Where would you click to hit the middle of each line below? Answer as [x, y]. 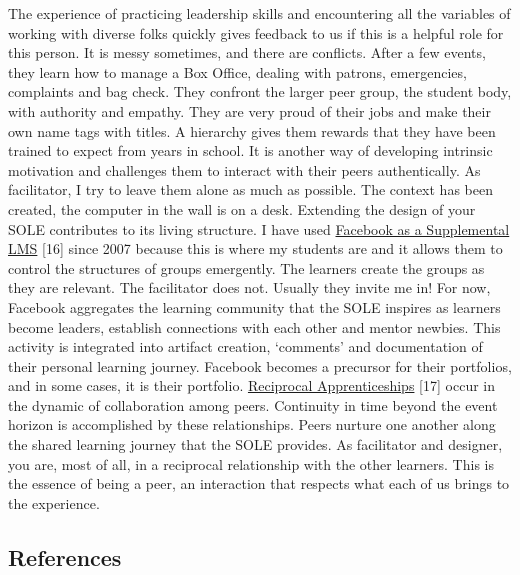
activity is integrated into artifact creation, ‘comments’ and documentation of [245, 346]
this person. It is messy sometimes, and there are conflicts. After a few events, [247, 52]
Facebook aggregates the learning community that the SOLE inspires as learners [254, 306]
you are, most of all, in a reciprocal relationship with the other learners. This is [251, 463]
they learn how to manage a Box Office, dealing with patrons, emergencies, [237, 71]
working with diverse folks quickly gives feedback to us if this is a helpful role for [256, 32]
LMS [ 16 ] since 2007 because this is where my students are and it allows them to [255, 248]
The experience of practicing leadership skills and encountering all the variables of [259, 13]
